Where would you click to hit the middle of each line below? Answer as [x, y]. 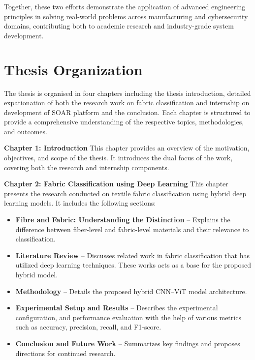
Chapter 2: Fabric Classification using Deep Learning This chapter [116, 184]
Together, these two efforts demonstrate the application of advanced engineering [125, 6]
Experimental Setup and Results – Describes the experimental [117, 308]
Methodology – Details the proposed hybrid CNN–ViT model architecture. [131, 291]
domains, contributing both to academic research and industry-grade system [119, 26]
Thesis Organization [73, 69]
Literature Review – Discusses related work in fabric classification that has [133, 255]
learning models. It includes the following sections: [80, 203]
